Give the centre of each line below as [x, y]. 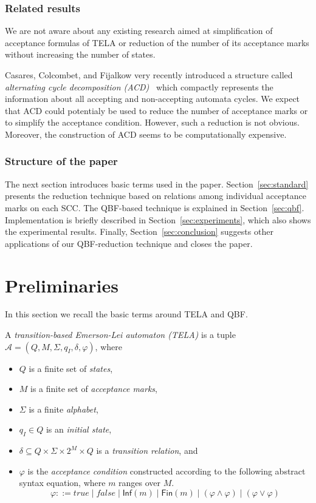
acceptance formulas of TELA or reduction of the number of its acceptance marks [157, 42]
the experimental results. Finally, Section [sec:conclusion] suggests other [139, 231]
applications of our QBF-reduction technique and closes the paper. [129, 243]
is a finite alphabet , [64, 409]
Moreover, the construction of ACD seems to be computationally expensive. [146, 134]
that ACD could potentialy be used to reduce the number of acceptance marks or [156, 110]
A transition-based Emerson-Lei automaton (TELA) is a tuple [120, 335]
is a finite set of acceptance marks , [94, 389]
